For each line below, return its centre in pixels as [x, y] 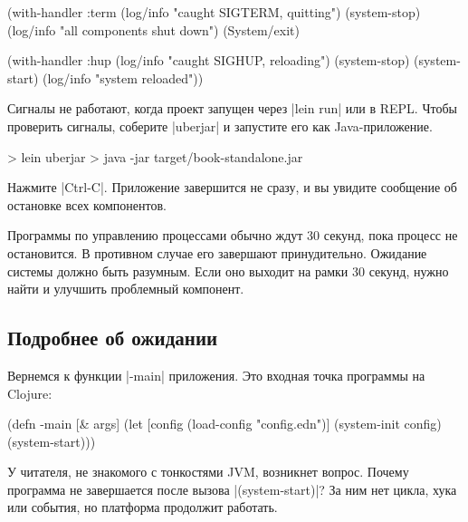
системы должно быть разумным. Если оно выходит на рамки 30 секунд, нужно [228, 271]
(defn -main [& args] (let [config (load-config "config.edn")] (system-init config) [224, 424]
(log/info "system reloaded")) [123, 77]
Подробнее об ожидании [113, 338]
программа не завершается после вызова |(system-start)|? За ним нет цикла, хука [232, 489]
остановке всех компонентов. [87, 204]
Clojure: [30, 393]
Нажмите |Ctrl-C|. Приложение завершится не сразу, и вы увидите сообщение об [232, 187]
